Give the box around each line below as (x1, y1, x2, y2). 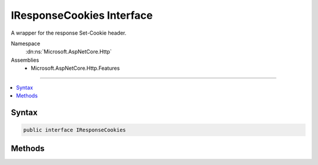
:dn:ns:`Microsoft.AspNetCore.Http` (25, 48, 112, 55)
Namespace (11, 40, 41, 47)
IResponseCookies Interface (11, 9, 153, 22)
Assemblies (11, 56, 39, 63)
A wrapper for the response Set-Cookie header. (11, 29, 127, 36)
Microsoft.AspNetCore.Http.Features (31, 65, 120, 72)
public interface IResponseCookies (23, 126, 126, 133)
